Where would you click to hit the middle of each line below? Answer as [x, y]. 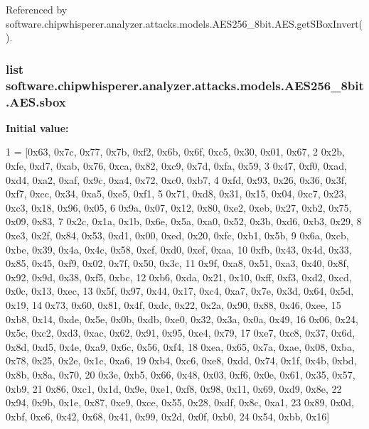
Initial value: [37, 127]
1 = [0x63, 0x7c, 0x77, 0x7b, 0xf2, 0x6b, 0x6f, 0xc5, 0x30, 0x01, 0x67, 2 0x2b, [175, 152]
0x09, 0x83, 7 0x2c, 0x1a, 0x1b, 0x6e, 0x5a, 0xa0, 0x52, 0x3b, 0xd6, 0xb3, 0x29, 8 [184, 221]
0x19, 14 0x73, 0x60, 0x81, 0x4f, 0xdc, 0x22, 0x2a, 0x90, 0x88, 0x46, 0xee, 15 [173, 304]
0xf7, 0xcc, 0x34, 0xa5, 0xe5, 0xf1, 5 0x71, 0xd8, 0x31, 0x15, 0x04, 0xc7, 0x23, [176, 194]
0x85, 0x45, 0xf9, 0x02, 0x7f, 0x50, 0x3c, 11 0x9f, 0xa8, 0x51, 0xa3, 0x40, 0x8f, [177, 263]
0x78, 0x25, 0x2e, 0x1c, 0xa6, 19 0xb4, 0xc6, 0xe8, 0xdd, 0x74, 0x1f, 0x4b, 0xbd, [181, 360]
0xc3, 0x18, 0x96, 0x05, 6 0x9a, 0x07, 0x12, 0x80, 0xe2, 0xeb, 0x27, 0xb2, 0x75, [179, 207]
